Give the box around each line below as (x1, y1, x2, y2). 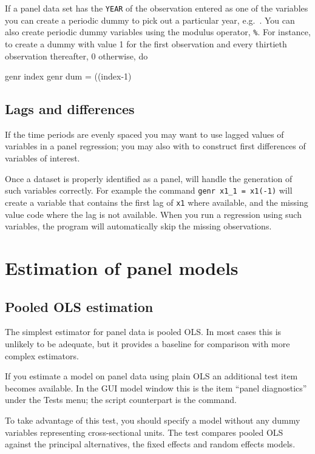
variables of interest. (5, 152, 80, 164)
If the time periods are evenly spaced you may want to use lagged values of (5, 127, 284, 140)
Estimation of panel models (5, 255, 239, 280)
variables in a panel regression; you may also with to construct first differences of (5, 140, 306, 152)
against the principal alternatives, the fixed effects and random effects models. (5, 438, 296, 450)
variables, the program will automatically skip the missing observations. (5, 220, 272, 232)
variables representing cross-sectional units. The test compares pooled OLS (5, 425, 283, 438)
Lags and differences (5, 100, 135, 118)
